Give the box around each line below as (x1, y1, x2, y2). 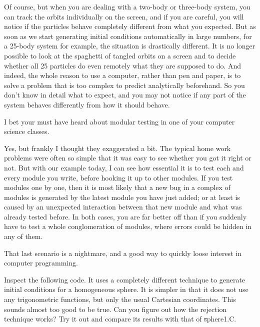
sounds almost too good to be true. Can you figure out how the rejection (4, 303, 227, 314)
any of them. (4, 231, 43, 241)
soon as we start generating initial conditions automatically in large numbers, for (4, 30, 252, 41)
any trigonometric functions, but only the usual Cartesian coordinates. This (4, 294, 236, 304)
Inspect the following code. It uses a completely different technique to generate (4, 274, 245, 284)
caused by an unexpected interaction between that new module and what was (4, 201, 242, 212)
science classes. (4, 126, 49, 136)
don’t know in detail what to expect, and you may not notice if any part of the (4, 89, 246, 100)
